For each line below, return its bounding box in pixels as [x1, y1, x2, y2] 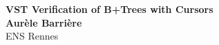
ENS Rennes [6, 29, 59, 43]
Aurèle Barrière [6, 15, 82, 29]
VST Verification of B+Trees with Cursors [6, 2, 213, 16]
